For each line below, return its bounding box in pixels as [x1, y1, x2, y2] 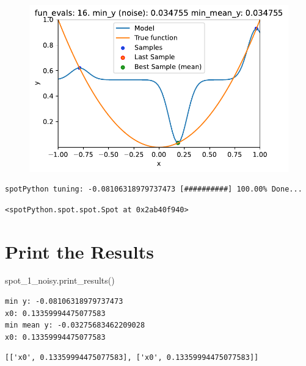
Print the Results [5, 239, 155, 264]
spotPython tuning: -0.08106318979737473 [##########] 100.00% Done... [5, 185, 302, 194]
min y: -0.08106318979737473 [5, 297, 123, 306]
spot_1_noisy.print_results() [5, 274, 115, 287]
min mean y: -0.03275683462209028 [5, 321, 145, 330]
